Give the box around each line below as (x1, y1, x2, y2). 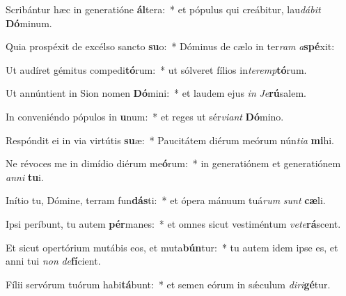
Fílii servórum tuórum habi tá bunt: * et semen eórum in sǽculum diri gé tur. (6, 276, 331, 291)
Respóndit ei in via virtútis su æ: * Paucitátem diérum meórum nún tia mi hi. (6, 132, 334, 147)
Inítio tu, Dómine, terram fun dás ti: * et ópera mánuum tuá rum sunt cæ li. (6, 193, 326, 208)
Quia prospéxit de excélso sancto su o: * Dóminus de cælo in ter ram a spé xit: (6, 39, 335, 54)
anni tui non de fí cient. (6, 254, 101, 268)
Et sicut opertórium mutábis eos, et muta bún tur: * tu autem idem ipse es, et (6, 240, 338, 254)
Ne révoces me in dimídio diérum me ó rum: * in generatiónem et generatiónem (6, 156, 341, 171)
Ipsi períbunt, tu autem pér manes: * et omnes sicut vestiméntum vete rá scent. (6, 216, 341, 231)
